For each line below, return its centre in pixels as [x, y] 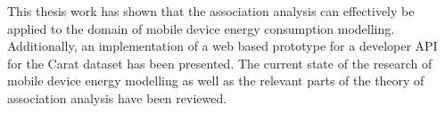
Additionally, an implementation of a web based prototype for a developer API [222, 46]
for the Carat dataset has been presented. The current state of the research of [220, 63]
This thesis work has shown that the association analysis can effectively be [211, 11]
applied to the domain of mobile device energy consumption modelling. [201, 28]
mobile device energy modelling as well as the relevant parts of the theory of [216, 81]
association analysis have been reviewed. [117, 97]
